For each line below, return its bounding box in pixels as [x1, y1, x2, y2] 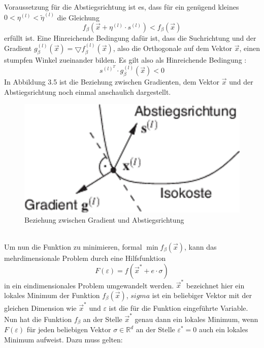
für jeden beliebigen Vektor [26, 324, 111, 335]
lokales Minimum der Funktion [4, 289, 100, 300]
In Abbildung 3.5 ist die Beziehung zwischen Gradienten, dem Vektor [4, 76, 220, 87]
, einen [239, 43, 260, 53]
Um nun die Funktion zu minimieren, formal [4, 241, 142, 252]
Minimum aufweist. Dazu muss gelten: [4, 334, 123, 344]
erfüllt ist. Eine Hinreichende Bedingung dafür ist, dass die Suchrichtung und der [4, 32, 256, 43]
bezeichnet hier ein [186, 280, 245, 290]
